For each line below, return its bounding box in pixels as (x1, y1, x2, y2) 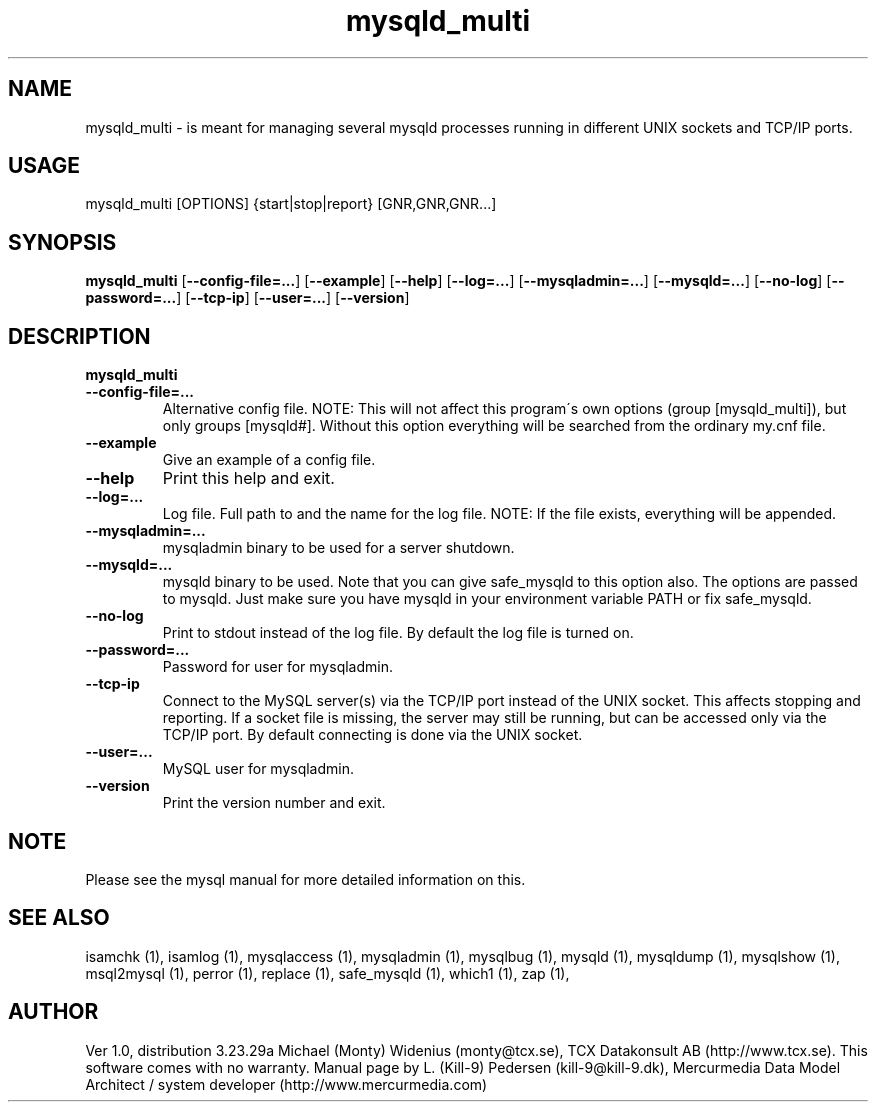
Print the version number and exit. (162, 794, 386, 812)
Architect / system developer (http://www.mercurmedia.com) (85, 1075, 488, 1093)
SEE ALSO (8, 905, 110, 931)
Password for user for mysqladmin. (162, 658, 393, 676)
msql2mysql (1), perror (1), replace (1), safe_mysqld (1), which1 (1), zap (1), (85, 964, 570, 982)
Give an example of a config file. (162, 451, 376, 469)
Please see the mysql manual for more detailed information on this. (85, 870, 526, 888)
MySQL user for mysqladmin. (162, 760, 355, 778)
